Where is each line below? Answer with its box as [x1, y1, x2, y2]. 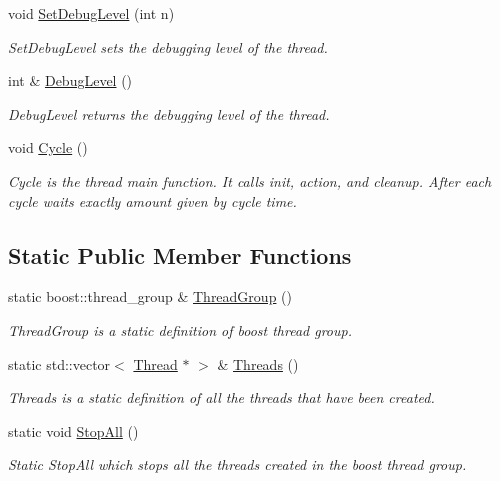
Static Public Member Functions [8, 239, 352, 270]
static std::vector [8, 353, 111, 374]
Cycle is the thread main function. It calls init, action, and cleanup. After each [8, 170, 492, 191]
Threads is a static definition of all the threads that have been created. [8, 387, 435, 408]
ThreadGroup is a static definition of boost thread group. [8, 319, 352, 340]
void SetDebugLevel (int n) [8, 3, 175, 23]
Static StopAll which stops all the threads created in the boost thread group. [8, 454, 467, 475]
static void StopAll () [8, 420, 139, 441]
